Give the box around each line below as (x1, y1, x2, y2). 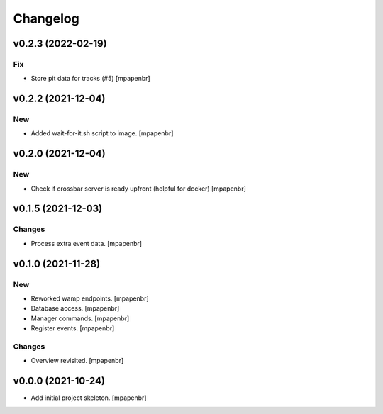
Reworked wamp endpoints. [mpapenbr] (30, 294, 149, 303)
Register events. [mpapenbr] (30, 324, 115, 332)
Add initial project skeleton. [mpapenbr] (30, 393, 147, 402)
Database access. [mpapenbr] (30, 304, 120, 313)
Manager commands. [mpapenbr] (30, 314, 130, 323)
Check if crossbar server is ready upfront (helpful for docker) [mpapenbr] (30, 184, 246, 193)
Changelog (13, 11, 79, 26)
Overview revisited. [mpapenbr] (30, 357, 124, 365)
